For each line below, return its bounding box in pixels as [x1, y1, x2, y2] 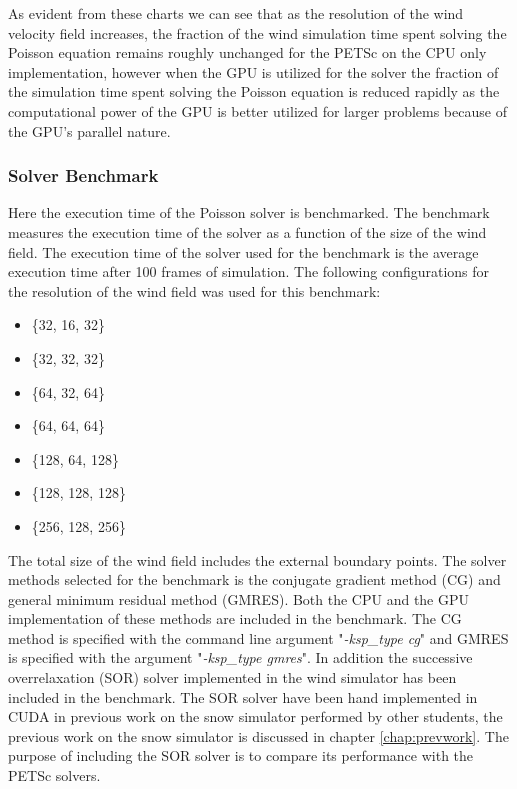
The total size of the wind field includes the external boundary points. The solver [8, 549, 507, 570]
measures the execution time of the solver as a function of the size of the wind [8, 221, 487, 242]
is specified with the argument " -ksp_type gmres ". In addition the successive [8, 647, 473, 668]
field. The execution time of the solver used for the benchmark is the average [8, 241, 479, 262]
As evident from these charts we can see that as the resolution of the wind [8, 3, 464, 23]
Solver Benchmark [8, 163, 159, 188]
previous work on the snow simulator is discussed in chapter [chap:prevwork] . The [8, 725, 509, 746]
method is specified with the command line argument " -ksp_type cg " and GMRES [8, 627, 509, 648]
